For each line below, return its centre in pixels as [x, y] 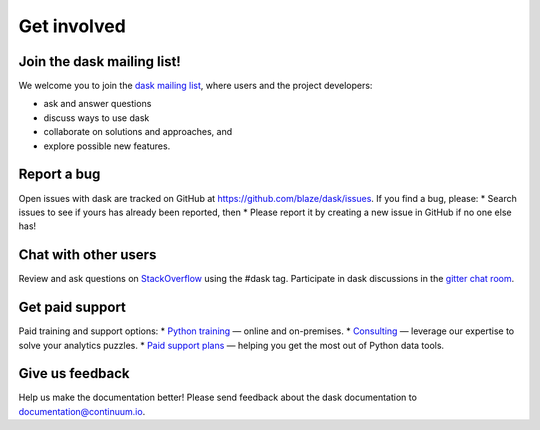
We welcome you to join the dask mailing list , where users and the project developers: [195, 86]
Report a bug [59, 174]
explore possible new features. [107, 146]
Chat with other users [87, 255]
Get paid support [72, 307]
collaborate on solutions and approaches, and [138, 132]
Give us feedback [74, 373]
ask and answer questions [97, 104]
